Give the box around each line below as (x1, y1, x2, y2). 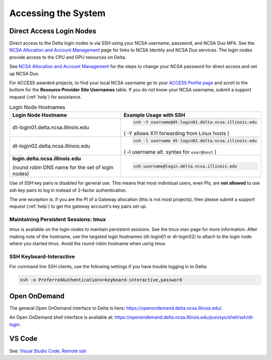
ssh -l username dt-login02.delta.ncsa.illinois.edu (133, 138, 257, 144)
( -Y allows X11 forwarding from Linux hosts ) (123, 130, 230, 137)
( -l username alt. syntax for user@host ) (123, 149, 217, 156)
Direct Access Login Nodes (9, 27, 97, 35)
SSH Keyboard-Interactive (9, 253, 75, 260)
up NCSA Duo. (9, 71, 40, 77)
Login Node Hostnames (9, 104, 65, 111)
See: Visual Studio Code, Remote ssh (9, 348, 87, 354)
